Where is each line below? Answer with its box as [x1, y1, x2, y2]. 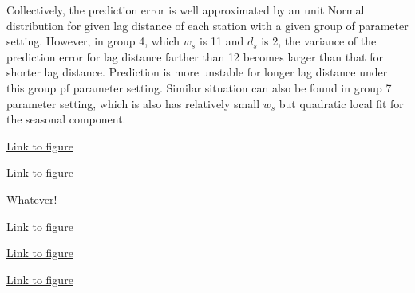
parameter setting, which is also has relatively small [6, 95, 260, 111]
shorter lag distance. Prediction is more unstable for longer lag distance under [6, 64, 388, 80]
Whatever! [6, 190, 57, 207]
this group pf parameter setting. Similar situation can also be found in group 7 [6, 79, 392, 96]
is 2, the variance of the [261, 33, 377, 49]
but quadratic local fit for [279, 95, 404, 111]
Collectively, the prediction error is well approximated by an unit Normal [6, 2, 365, 18]
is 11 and [199, 33, 244, 49]
